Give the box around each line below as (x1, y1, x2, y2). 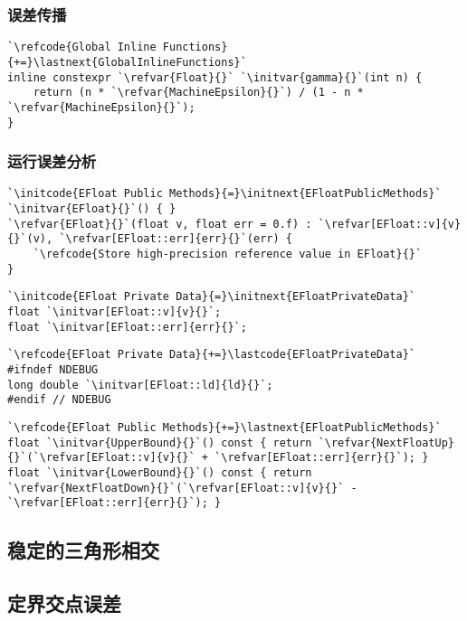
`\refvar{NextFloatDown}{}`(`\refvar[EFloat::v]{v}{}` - (7, 481, 357, 494)
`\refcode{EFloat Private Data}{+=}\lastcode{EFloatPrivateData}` (7, 348, 416, 362)
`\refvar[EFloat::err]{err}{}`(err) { (59, 232, 292, 246)
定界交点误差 (7, 589, 121, 617)
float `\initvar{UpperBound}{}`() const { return (7, 436, 312, 449)
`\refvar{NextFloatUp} (318, 436, 454, 449)
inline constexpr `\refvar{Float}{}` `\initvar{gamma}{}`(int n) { (7, 71, 423, 84)
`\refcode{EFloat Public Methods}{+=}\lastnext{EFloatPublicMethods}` (7, 420, 442, 434)
